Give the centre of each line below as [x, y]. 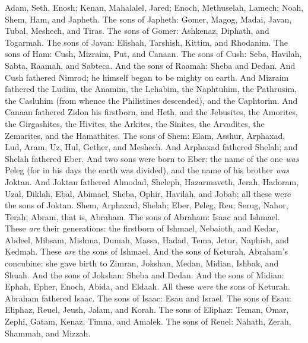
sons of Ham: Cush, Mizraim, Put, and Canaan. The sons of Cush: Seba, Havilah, [153, 54]
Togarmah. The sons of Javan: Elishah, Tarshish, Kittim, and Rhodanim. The [147, 42]
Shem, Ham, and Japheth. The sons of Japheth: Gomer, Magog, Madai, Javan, [148, 19]
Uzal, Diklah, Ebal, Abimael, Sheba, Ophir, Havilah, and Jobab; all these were [148, 193]
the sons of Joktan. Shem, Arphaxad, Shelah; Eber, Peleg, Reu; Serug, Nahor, [147, 205]
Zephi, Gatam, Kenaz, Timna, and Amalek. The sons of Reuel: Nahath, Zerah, [148, 321]
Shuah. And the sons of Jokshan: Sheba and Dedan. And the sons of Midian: [145, 274]
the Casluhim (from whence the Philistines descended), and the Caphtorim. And [151, 100]
